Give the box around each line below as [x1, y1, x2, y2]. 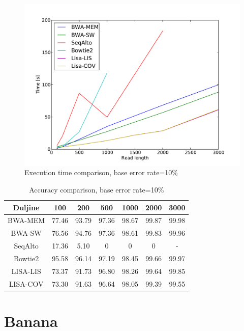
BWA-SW [11, 228, 42, 238]
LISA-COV [9, 278, 44, 289]
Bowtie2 [13, 253, 39, 263]
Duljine [13, 202, 40, 212]
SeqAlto [14, 240, 39, 251]
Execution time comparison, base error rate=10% [24, 167, 178, 178]
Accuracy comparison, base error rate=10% [29, 184, 164, 195]
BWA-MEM [8, 215, 45, 226]
